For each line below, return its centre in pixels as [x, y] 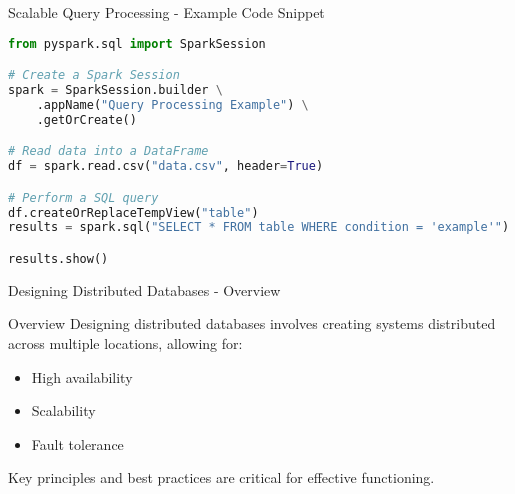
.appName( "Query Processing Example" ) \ [172, 104]
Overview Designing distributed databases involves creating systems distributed [252, 323]
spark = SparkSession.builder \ [115, 90]
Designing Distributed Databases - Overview [144, 289]
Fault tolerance [77, 443]
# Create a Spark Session [94, 75]
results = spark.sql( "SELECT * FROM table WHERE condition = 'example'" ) [259, 227]
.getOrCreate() [86, 119]
